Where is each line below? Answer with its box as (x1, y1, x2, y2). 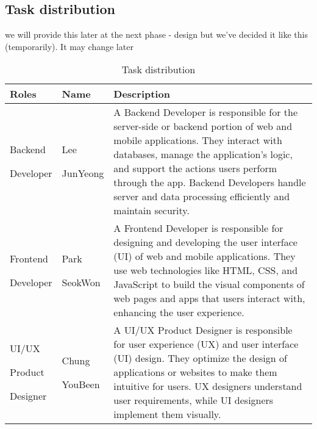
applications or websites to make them (113, 365, 277, 380)
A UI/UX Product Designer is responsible (113, 323, 293, 337)
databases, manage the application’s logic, (113, 147, 293, 162)
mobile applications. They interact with (113, 133, 282, 148)
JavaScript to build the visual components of (113, 277, 305, 292)
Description (113, 87, 170, 101)
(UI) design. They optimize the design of (113, 351, 287, 366)
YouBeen (62, 377, 100, 391)
